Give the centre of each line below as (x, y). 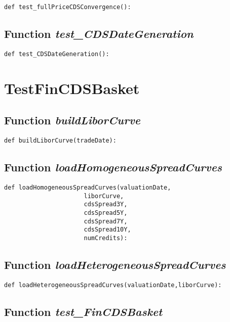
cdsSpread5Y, (106, 213)
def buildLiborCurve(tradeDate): (60, 141)
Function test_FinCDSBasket (83, 311)
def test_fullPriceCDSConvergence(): (68, 7)
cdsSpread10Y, (107, 230)
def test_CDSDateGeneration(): (57, 54)
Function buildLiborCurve (72, 120)
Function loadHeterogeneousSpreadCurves (115, 264)
